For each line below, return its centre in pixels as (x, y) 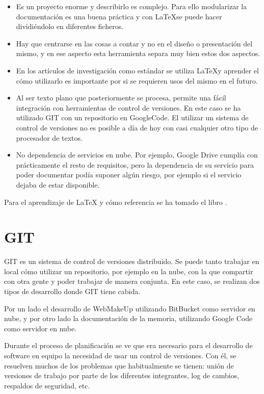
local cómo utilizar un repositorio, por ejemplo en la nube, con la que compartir (129, 271)
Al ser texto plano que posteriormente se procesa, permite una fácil (121, 98)
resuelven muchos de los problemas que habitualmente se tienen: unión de (119, 365)
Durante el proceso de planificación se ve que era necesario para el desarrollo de (128, 345)
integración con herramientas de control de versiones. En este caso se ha (128, 107)
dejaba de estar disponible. (58, 184)
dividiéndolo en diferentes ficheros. (70, 26)
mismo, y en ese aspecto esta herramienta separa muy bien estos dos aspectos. (138, 53)
